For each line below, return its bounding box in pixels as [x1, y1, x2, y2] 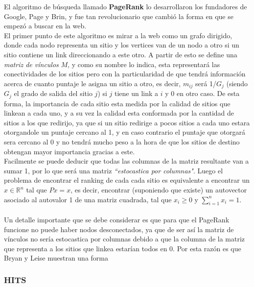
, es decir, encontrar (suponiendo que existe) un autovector [70, 185, 247, 194]
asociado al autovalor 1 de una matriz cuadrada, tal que [4, 194, 172, 204]
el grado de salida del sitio [14, 88, 92, 98]
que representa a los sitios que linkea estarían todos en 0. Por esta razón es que [4, 243, 241, 253]
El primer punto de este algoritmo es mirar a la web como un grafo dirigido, [4, 30, 232, 40]
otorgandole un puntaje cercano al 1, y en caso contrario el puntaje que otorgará [4, 127, 246, 137]
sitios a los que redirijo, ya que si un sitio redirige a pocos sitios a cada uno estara [4, 117, 250, 127]
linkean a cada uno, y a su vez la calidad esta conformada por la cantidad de [4, 108, 234, 118]
